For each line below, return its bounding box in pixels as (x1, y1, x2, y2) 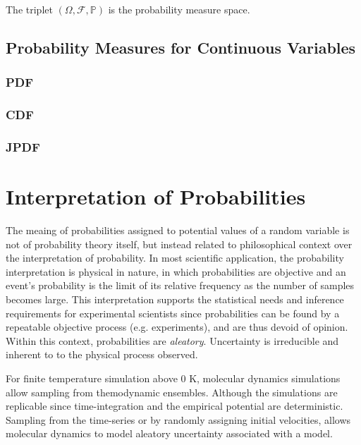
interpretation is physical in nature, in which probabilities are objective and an (6, 264, 346, 279)
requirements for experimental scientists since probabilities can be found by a (6, 305, 340, 320)
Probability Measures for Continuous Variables (6, 36, 356, 58)
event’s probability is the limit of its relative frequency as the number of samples (6, 278, 355, 293)
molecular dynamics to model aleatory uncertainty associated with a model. (6, 426, 333, 441)
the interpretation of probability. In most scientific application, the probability (6, 250, 344, 265)
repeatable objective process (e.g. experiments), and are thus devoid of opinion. (6, 319, 348, 334)
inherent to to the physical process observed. (6, 347, 198, 362)
